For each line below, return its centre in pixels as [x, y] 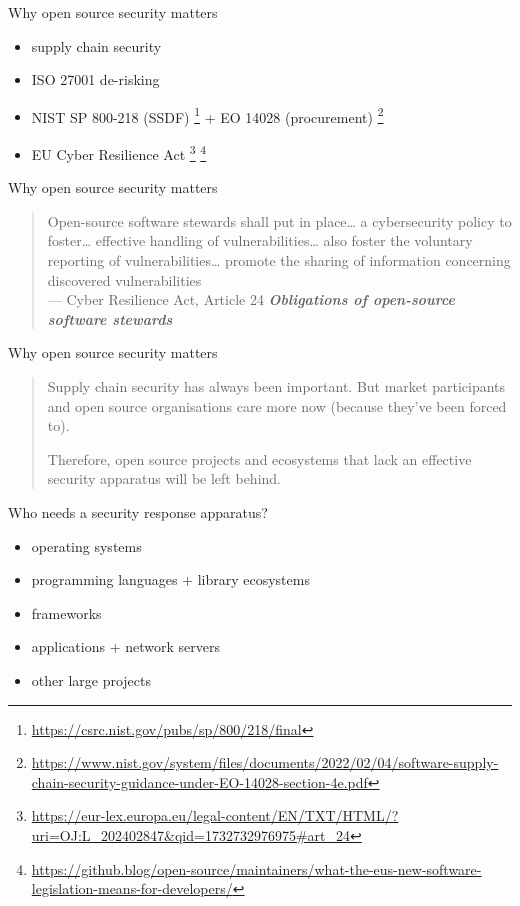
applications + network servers [125, 646]
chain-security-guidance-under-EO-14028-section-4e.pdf [199, 781]
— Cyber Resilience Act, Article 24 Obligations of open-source [251, 299]
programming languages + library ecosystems [170, 579]
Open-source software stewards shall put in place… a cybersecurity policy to [279, 220]
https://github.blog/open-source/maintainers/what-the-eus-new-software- [256, 868]
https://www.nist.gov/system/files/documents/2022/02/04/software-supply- [265, 762]
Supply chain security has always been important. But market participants [276, 386]
